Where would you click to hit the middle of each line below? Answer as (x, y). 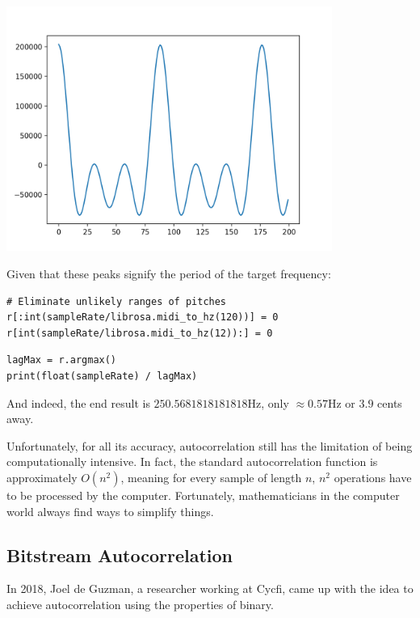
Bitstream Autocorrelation (120, 555)
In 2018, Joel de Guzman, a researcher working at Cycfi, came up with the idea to (210, 588)
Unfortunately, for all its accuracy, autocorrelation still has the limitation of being (210, 445)
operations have (373, 477)
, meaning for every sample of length (211, 477)
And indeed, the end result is (78, 402)
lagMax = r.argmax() (62, 360)
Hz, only (268, 402)
